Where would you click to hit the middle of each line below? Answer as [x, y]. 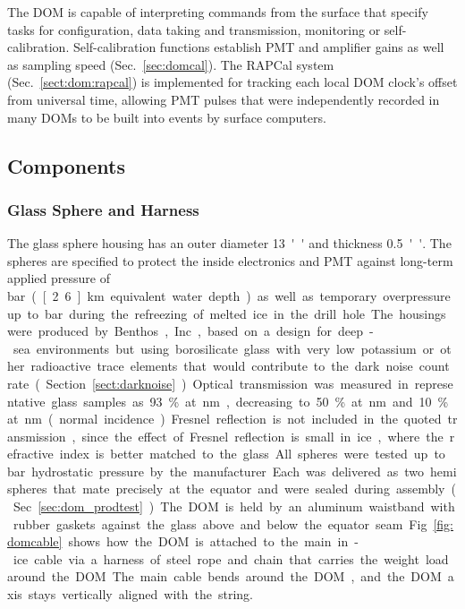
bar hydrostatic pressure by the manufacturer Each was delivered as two [216, 471]
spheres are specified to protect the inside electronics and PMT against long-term [230, 260]
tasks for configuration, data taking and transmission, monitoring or [194, 29]
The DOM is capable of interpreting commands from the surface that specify [218, 12]
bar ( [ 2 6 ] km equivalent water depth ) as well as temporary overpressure [229, 295]
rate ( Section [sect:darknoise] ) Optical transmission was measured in [208, 383]
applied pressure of [59, 278]
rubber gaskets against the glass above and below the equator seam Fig [220, 523]
